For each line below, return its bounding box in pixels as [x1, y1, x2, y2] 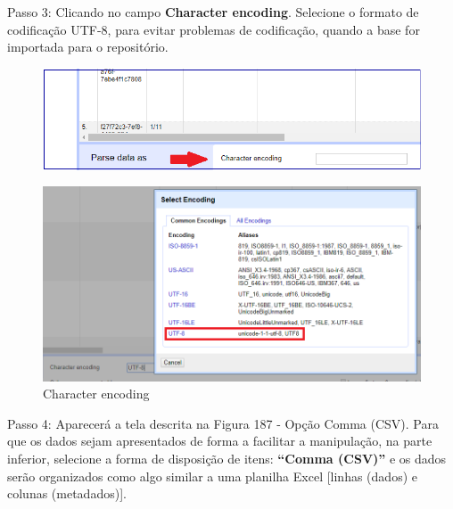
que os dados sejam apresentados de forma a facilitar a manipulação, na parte [7, 431, 432, 450]
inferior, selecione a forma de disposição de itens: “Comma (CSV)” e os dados [7, 449, 447, 468]
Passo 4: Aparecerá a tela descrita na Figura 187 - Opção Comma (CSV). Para [7, 414, 439, 432]
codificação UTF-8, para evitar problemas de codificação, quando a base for [7, 20, 420, 38]
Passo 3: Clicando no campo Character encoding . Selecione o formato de [7, 3, 419, 21]
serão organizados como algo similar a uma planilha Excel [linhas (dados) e [7, 466, 417, 485]
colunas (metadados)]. [7, 484, 127, 503]
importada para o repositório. [7, 37, 169, 56]
